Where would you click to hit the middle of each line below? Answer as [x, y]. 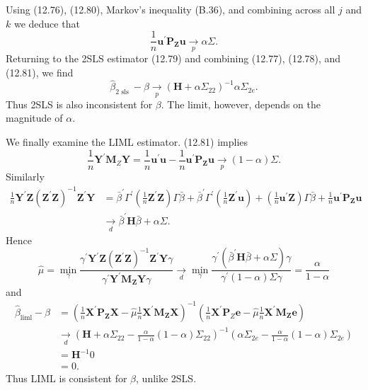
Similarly [25, 177]
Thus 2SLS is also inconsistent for [79, 104]
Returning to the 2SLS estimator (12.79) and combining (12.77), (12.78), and [173, 58]
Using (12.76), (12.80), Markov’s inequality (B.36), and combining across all [171, 9]
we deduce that [47, 23]
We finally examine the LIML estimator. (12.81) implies [127, 142]
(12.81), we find [40, 72]
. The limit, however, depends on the [241, 104]
